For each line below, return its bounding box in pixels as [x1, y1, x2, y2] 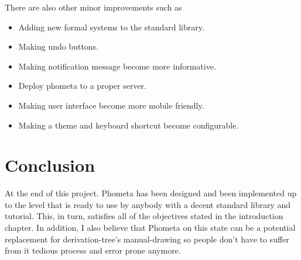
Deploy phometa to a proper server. [18, 79, 146, 92]
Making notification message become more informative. [18, 60, 216, 72]
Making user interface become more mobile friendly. [18, 99, 204, 111]
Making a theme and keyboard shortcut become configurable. [18, 119, 239, 131]
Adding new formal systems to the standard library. [18, 20, 204, 33]
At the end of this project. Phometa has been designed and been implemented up [5, 187, 297, 199]
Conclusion [5, 153, 95, 177]
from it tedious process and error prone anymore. [5, 244, 181, 256]
